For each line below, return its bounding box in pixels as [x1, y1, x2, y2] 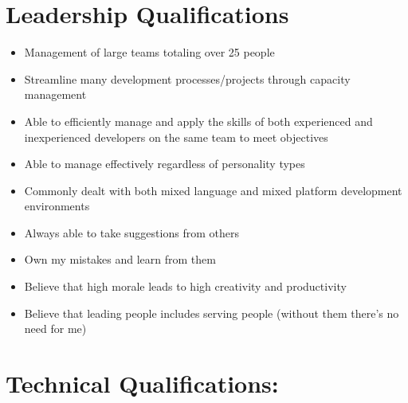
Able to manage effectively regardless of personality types [24, 155, 305, 172]
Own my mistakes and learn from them [24, 251, 216, 268]
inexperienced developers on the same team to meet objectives [24, 128, 328, 145]
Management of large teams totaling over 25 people [24, 44, 275, 61]
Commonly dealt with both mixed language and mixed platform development [24, 182, 402, 198]
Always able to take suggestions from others [24, 224, 239, 241]
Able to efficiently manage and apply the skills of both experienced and [24, 112, 373, 129]
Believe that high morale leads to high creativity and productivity [24, 278, 347, 295]
